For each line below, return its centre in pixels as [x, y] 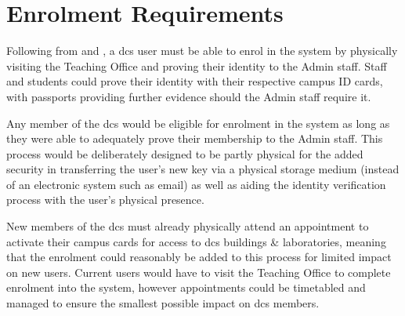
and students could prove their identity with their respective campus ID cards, [195, 81]
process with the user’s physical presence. [105, 200]
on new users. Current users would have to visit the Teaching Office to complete [199, 272]
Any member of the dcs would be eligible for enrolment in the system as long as [198, 123]
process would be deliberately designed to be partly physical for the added [185, 153]
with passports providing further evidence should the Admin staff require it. [189, 96]
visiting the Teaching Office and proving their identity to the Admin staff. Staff [197, 65]
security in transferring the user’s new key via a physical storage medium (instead [203, 169]
